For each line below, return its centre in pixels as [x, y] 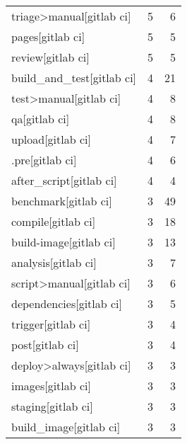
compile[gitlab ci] [54, 221]
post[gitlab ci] [45, 345]
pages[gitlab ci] [48, 36]
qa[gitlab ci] [41, 119]
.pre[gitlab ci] [44, 160]
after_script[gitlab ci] [64, 180]
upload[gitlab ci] [51, 139]
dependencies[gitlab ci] [67, 303]
